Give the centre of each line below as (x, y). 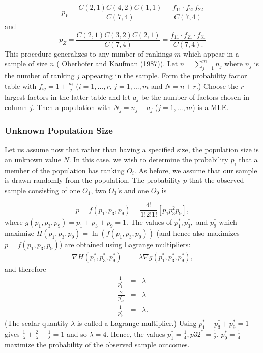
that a (248, 159)
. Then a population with (72, 107)
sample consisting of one (42, 190)
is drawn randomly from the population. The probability (93, 180)
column (16, 107)
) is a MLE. (211, 107)
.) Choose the (217, 85)
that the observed (216, 180)
